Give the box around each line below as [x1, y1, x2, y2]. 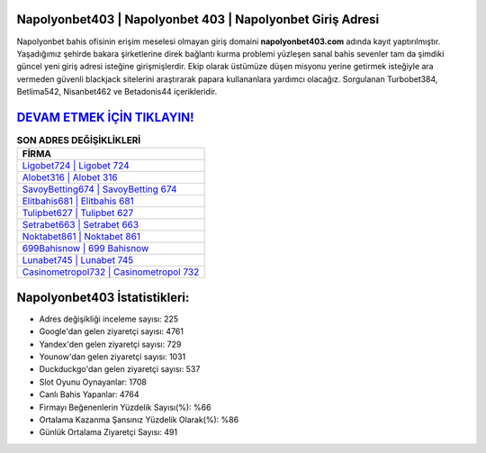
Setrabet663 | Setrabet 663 [22, 219, 139, 231]
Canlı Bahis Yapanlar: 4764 [39, 389, 139, 400]
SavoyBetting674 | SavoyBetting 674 [22, 183, 177, 195]
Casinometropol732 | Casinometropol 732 [22, 266, 200, 278]
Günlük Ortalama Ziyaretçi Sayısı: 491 [39, 427, 178, 438]
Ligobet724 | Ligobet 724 [22, 159, 130, 172]
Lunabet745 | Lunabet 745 [22, 254, 134, 267]
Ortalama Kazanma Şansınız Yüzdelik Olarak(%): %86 [39, 414, 239, 425]
